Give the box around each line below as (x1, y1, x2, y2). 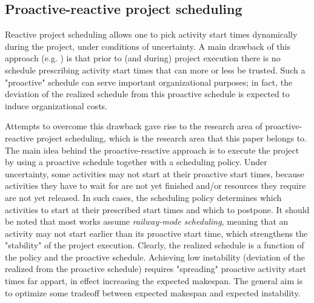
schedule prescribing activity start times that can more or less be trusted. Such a (5, 63, 306, 76)
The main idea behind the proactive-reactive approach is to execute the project (5, 143, 299, 156)
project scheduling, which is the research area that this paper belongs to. (36, 131, 307, 144)
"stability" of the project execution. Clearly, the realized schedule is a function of (5, 239, 304, 251)
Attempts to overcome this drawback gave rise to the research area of (5, 120, 262, 132)
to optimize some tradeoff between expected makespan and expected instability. (5, 286, 301, 299)
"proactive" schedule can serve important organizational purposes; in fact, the (5, 75, 293, 88)
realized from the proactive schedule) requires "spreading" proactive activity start (5, 262, 307, 275)
